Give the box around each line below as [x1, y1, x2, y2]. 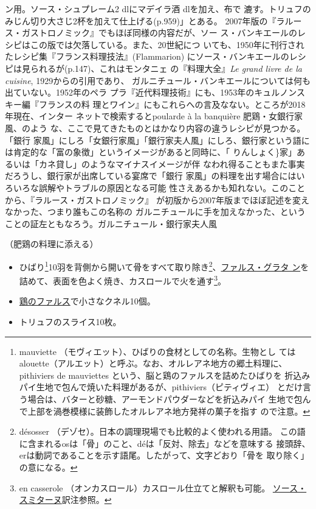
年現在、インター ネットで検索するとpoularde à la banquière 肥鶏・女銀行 [5, 110, 295, 122]
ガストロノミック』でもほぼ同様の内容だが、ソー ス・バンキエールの [21, 26, 298, 39]
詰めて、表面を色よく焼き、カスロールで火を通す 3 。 [19, 273, 226, 287]
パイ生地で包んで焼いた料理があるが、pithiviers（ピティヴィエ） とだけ [19, 381, 303, 393]
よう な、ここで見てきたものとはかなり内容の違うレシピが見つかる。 [30, 121, 306, 134]
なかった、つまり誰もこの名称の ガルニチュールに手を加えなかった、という [5, 205, 306, 218]
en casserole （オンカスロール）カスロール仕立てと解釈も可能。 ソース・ [19, 481, 307, 494]
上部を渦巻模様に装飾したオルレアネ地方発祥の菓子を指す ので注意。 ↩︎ [27, 404, 311, 417]
